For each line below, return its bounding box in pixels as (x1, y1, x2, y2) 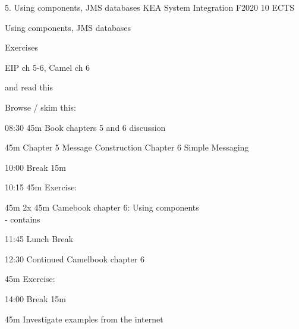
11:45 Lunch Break (5, 233, 74, 245)
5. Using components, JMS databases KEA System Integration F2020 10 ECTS (5, 1, 294, 13)
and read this (5, 81, 53, 93)
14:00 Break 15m (5, 292, 66, 305)
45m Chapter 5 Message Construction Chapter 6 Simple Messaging (5, 141, 249, 153)
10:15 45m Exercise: (5, 181, 77, 193)
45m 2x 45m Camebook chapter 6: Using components (5, 200, 199, 213)
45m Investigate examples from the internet (5, 312, 163, 325)
